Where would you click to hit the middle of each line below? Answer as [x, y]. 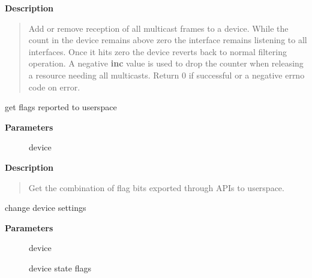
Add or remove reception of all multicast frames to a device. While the [158, 28]
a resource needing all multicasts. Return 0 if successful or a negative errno [166, 75]
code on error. [54, 87]
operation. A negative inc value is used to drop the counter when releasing [166, 63]
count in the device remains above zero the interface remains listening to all [168, 40]
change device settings [46, 208]
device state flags [60, 268]
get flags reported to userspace [61, 107]
